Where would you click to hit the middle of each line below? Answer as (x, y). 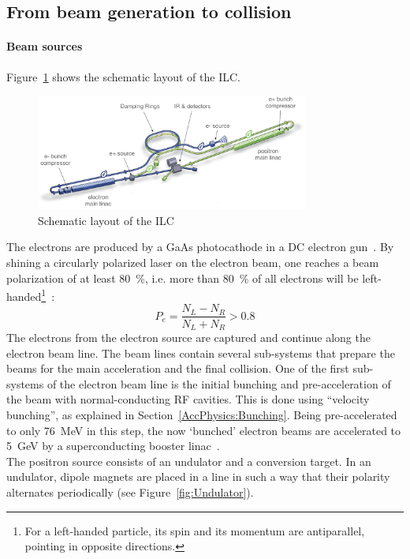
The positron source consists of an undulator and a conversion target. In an (189, 461)
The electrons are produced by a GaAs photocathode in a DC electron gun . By (200, 247)
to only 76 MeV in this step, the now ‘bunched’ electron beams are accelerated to (204, 430)
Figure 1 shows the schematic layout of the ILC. (123, 76)
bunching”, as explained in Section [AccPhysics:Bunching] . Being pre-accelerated (202, 414)
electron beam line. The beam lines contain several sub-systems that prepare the (201, 353)
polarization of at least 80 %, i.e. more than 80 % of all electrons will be (183, 278)
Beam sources (45, 46)
